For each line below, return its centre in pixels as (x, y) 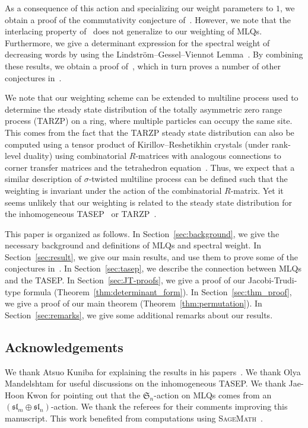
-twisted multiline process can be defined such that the (188, 179)
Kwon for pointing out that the (84, 395)
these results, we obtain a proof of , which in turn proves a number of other (143, 66)
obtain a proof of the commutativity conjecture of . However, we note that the (148, 19)
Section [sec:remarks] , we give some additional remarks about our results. (139, 314)
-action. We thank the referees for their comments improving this (169, 406)
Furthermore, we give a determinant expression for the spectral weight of (137, 42)
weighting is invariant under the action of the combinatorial (113, 190)
